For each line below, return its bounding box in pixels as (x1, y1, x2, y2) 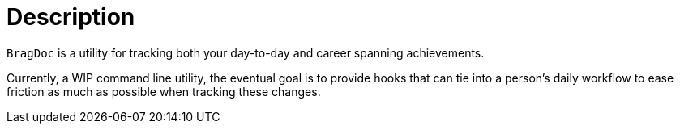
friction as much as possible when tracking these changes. (6, 84, 321, 99)
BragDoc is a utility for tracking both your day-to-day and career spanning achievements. (6, 45, 485, 60)
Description (6, 3, 135, 31)
